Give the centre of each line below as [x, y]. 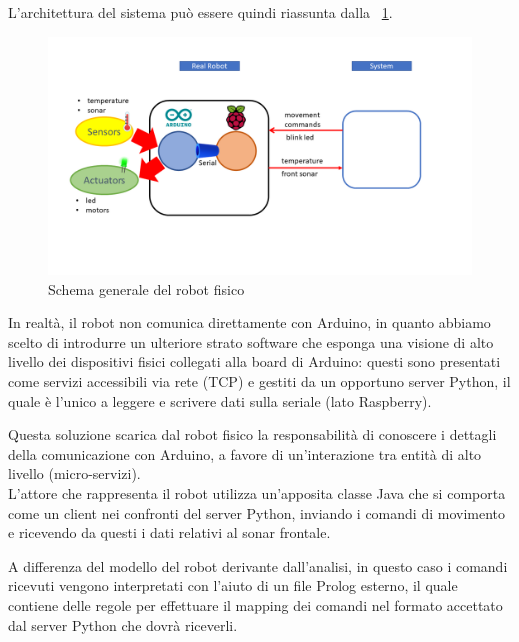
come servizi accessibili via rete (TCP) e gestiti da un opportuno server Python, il [259, 381]
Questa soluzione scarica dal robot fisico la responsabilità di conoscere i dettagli [252, 434]
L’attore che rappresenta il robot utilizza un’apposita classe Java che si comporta [257, 493]
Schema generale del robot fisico [146, 288]
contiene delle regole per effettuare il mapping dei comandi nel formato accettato [255, 605]
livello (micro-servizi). [74, 473]
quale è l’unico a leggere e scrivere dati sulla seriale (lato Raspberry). [220, 400]
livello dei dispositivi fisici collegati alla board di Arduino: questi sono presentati [254, 361]
